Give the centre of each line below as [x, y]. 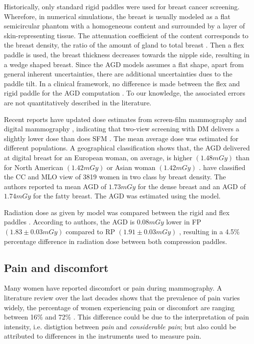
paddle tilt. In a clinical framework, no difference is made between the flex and [122, 83]
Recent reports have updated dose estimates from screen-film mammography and [125, 119]
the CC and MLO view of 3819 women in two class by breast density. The [115, 177]
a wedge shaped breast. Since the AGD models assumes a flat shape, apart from [124, 64]
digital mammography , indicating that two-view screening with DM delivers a [122, 129]
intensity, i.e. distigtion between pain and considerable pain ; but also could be [120, 326]
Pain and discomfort [56, 267]
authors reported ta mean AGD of [55, 186]
